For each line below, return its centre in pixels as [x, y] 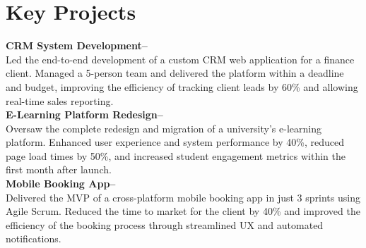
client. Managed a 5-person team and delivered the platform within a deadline [175, 73]
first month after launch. [59, 169]
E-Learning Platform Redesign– [84, 114]
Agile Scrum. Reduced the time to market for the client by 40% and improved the [183, 211]
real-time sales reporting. [60, 100]
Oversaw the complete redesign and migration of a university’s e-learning [164, 128]
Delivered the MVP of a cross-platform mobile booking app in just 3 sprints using [183, 197]
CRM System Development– [77, 45]
